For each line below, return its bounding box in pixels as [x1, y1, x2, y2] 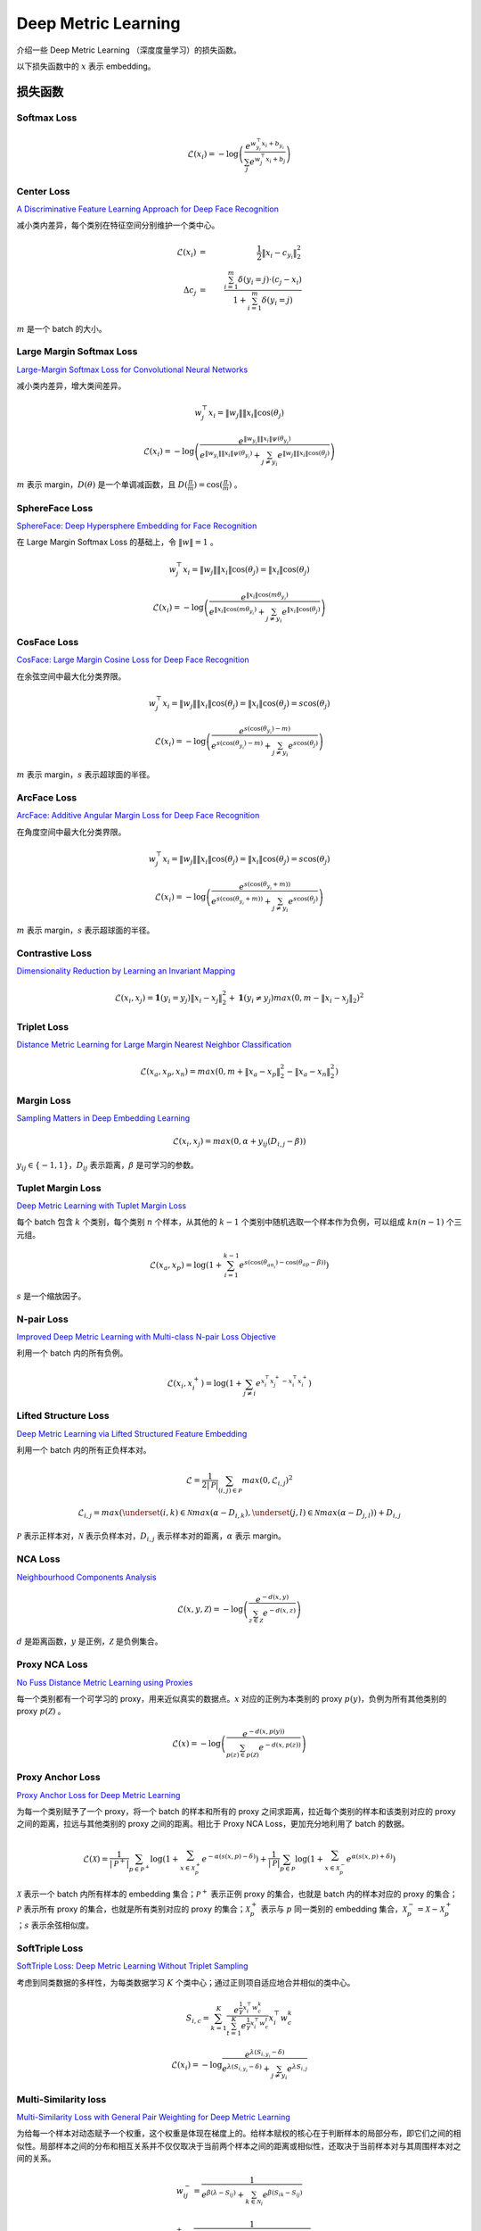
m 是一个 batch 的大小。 [16, 323, 107, 334]
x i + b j [265, 155, 286, 165]
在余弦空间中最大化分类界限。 [16, 670, 126, 682]
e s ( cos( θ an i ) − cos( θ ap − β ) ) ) [239, 1258, 330, 1270]
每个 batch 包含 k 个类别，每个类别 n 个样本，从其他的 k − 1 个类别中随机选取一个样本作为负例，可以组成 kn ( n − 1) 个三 [16, 1216, 462, 1227]
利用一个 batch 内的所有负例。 [16, 1348, 128, 1358]
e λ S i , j [286, 2062, 308, 2074]
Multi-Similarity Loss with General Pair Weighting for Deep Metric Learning [16, 2111, 291, 2122]
